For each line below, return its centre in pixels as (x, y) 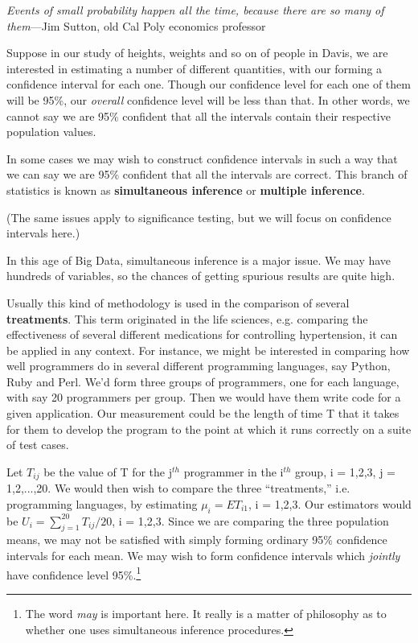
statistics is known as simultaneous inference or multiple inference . (186, 190)
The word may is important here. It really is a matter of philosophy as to (206, 613)
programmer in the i (234, 471)
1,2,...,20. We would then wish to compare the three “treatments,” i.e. (178, 488)
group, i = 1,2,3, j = (345, 471)
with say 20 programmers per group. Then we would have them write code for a (204, 397)
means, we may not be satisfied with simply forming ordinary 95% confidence (197, 540)
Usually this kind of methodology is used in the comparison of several (178, 302)
